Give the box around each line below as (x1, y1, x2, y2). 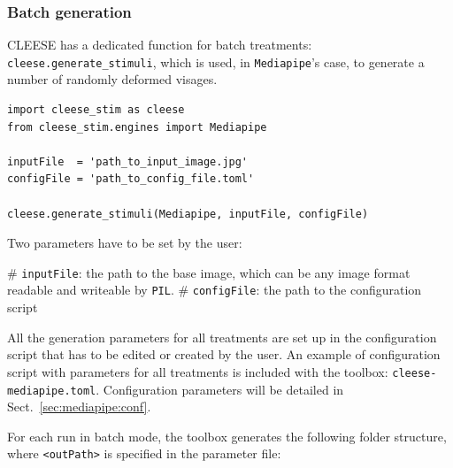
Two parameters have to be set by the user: (7, 234, 242, 252)
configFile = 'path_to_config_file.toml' (7, 173, 255, 186)
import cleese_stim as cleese (7, 104, 185, 117)
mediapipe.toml (7, 384, 96, 397)
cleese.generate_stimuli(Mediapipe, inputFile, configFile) (7, 207, 369, 220)
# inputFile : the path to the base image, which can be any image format (7, 263, 411, 281)
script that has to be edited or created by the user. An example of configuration (7, 345, 441, 364)
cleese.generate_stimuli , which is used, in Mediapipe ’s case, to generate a (7, 52, 425, 71)
